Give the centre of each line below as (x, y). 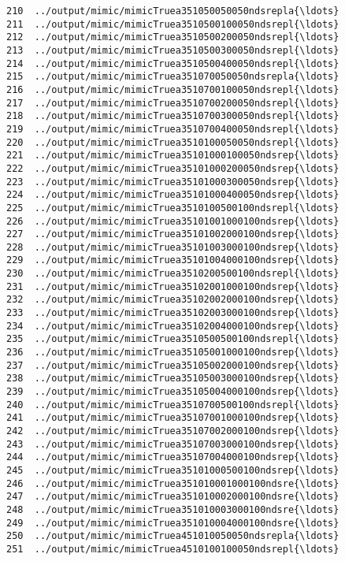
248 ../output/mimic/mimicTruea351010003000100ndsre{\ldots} (173, 509)
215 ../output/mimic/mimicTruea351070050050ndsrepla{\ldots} (173, 77)
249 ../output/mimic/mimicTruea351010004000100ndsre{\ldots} (173, 523)
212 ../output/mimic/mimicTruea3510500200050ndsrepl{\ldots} (173, 37)
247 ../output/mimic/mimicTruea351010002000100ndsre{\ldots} (173, 497)
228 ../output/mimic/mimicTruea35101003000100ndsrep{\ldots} (173, 247)
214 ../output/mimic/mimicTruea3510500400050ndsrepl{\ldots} (173, 63)
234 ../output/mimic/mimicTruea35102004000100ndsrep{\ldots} (173, 326)
